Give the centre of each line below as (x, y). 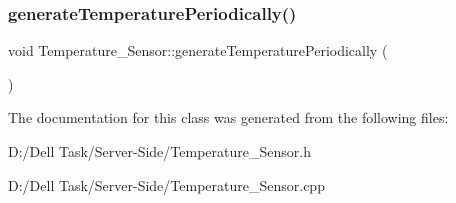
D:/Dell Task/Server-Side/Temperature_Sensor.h (159, 151)
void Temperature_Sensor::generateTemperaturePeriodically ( (198, 50)
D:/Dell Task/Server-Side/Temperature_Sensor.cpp (166, 184)
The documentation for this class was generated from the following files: (228, 117)
